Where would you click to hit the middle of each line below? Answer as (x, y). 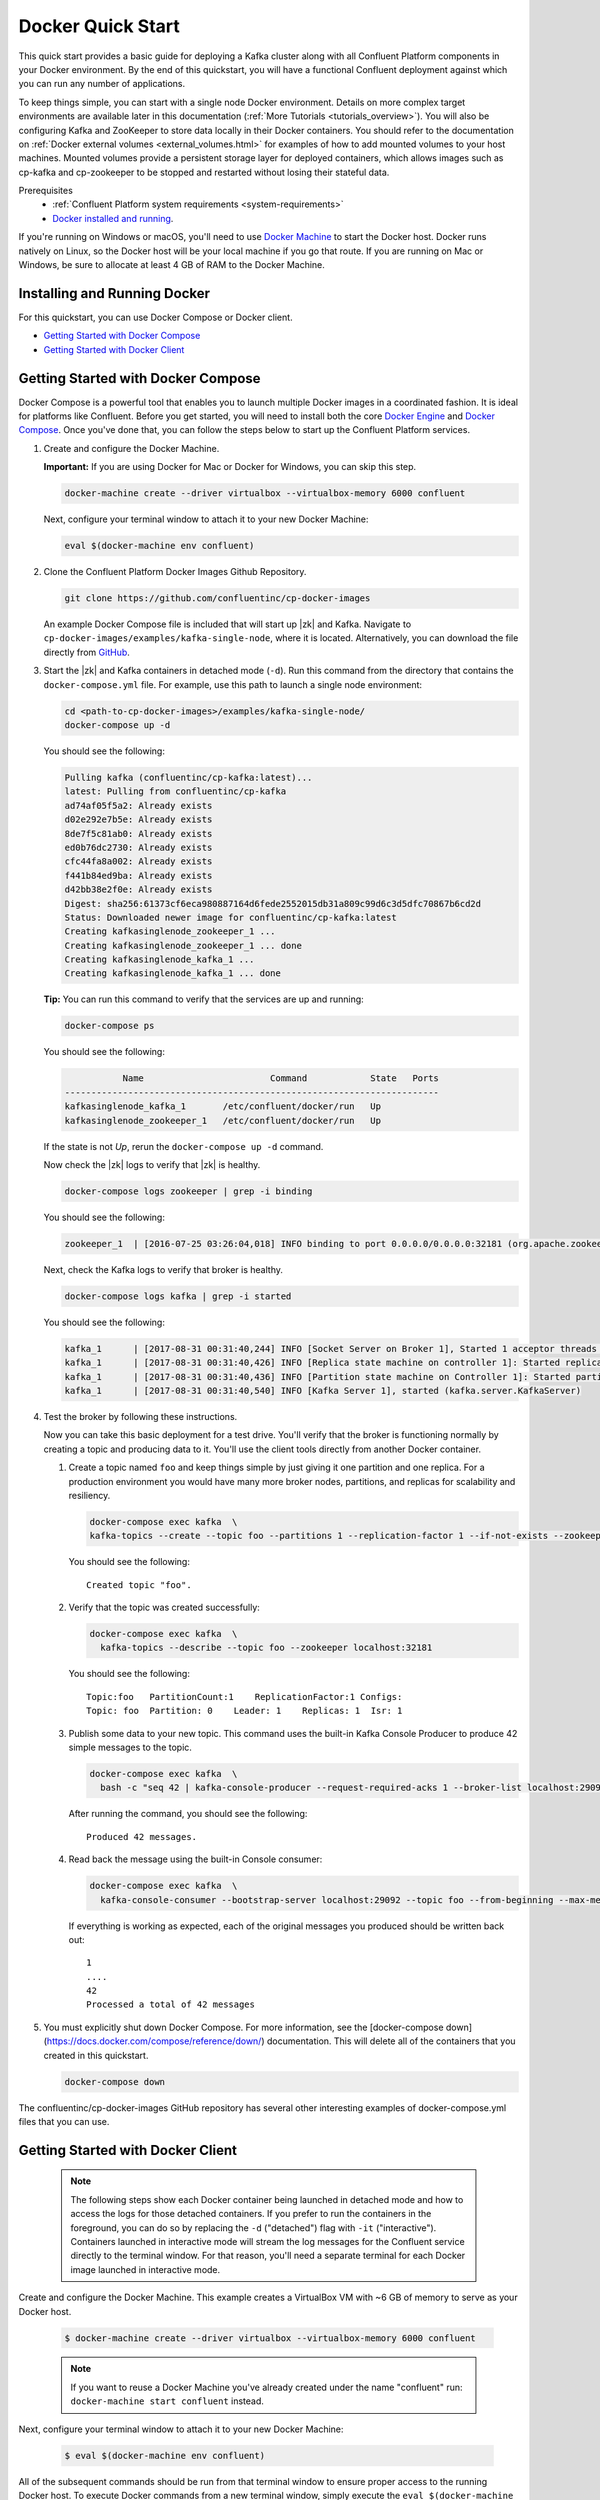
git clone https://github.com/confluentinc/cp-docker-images (217, 598)
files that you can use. (64, 2121)
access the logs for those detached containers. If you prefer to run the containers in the (251, 2214)
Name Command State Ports (281, 1078)
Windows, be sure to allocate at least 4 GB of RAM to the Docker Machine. (171, 265)
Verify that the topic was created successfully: (164, 1607)
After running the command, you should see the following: (188, 1814)
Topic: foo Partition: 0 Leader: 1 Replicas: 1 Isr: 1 (244, 1711)
